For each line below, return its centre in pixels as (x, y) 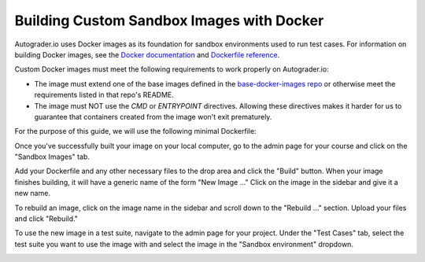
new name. (33, 194)
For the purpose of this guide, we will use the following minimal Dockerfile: (135, 131)
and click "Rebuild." (46, 219)
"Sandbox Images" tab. (52, 157)
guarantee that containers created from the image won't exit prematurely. (153, 116)
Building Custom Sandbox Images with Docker (169, 20)
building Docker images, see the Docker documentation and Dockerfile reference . (147, 54)
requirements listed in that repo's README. (104, 95)
